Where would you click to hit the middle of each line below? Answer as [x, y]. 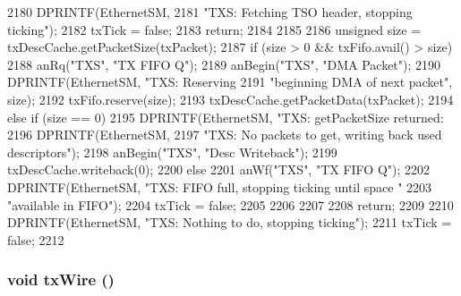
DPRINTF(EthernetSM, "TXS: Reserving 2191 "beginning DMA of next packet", [230, 82]
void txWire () [61, 279]
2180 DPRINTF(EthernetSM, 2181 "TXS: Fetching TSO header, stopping [210, 12]
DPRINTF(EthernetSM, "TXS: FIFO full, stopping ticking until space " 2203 [220, 186]
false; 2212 [36, 239]
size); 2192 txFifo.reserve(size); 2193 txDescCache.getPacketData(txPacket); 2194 [230, 99]
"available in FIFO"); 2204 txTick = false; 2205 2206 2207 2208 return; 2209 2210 [230, 204]
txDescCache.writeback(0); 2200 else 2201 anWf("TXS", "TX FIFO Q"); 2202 [219, 169]
